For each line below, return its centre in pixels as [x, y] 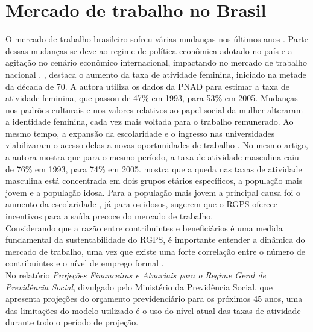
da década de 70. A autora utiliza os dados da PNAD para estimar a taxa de [147, 86]
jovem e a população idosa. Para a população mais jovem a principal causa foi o [153, 192]
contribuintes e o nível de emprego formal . [85, 263]
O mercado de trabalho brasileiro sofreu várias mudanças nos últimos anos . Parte [157, 39]
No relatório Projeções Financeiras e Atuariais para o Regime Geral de [136, 275]
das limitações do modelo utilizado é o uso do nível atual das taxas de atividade [153, 310]
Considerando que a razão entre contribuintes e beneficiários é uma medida [144, 227]
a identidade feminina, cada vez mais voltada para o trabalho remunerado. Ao [150, 121]
